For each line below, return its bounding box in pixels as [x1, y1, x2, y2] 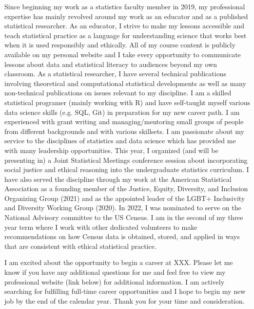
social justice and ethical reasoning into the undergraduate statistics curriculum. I [4, 164, 249, 175]
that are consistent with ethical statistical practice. [4, 241, 156, 251]
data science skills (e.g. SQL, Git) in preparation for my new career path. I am [4, 107, 240, 117]
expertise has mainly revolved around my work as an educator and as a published [4, 11, 248, 21]
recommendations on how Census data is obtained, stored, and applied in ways [4, 231, 240, 242]
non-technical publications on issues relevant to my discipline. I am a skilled [4, 88, 232, 98]
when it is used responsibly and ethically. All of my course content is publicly [4, 40, 235, 50]
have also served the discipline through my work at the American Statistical [4, 174, 232, 184]
